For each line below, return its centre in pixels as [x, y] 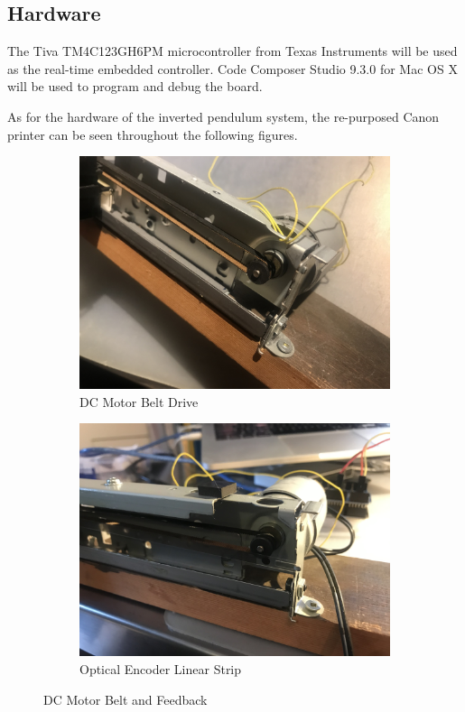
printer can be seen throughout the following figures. [153, 134]
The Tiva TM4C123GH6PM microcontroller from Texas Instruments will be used [232, 51]
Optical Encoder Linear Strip [161, 668]
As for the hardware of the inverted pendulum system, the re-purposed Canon [223, 116]
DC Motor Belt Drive [139, 401]
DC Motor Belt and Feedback [126, 699]
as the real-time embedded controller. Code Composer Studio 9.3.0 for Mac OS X [232, 68]
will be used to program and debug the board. [135, 86]
